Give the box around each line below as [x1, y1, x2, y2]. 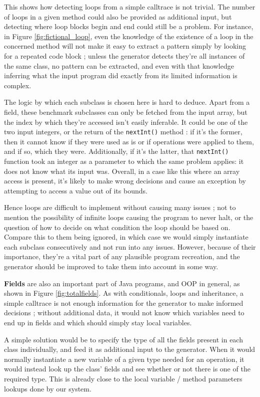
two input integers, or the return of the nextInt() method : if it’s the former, [4, 126, 242, 137]
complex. [4, 80, 31, 90]
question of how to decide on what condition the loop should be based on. [4, 222, 230, 232]
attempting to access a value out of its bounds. [4, 185, 147, 195]
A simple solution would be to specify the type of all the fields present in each [4, 334, 243, 344]
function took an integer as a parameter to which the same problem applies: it [4, 156, 244, 166]
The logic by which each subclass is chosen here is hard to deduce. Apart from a [4, 97, 250, 107]
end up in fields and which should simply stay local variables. [4, 317, 192, 327]
